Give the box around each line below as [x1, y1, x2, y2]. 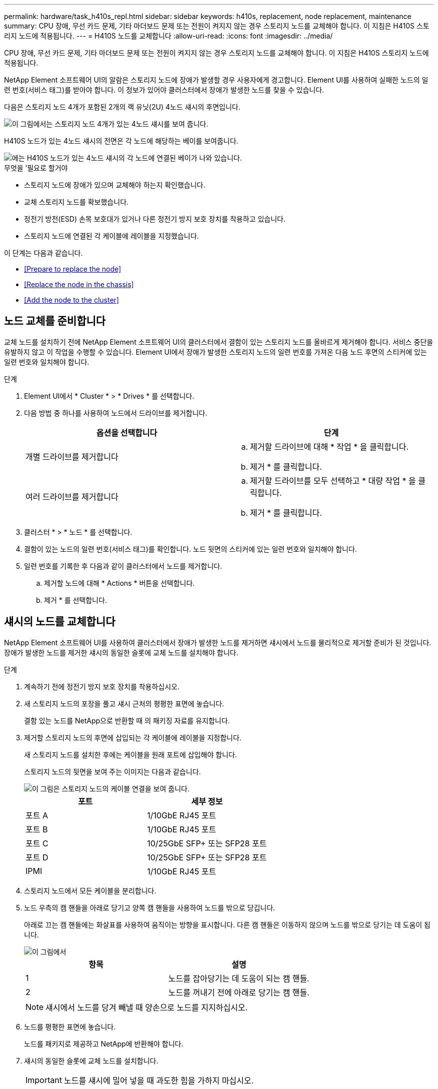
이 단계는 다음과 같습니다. [4, 249, 83, 257]
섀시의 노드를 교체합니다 [4, 615, 115, 628]
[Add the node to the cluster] [24, 296, 119, 304]
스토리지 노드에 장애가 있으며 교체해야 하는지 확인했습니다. [24, 181, 205, 189]
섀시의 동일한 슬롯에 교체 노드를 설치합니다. [24, 1056, 158, 1065]
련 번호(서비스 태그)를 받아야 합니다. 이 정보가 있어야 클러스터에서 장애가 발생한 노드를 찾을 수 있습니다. [4, 86, 324, 94]
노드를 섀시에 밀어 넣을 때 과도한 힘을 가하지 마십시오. [63, 1075, 254, 1085]
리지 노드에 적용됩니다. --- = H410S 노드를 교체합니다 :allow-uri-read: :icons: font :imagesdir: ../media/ [4, 32, 333, 40]
